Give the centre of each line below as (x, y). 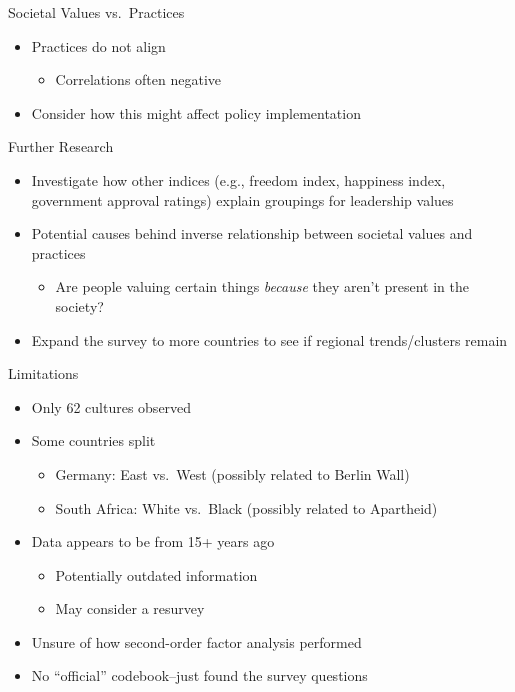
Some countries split (93, 440)
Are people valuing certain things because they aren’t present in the (262, 286)
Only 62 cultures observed (111, 406)
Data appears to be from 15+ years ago (153, 541)
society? (79, 305)
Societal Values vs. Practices (96, 12)
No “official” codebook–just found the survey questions (199, 675)
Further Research (61, 146)
